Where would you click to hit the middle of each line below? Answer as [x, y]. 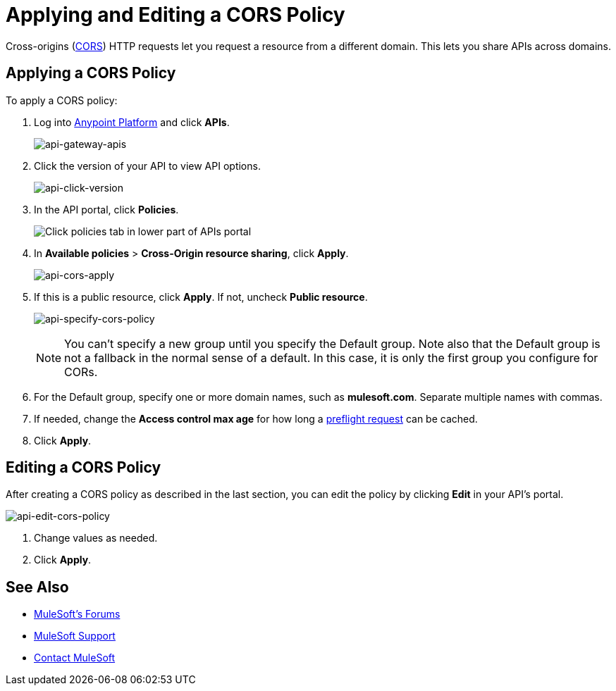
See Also [37, 587]
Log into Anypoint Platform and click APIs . [132, 122]
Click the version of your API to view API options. [147, 166]
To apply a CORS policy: [62, 100]
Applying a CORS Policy [91, 73]
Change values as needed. [96, 538]
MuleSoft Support [75, 636]
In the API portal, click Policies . [106, 209]
